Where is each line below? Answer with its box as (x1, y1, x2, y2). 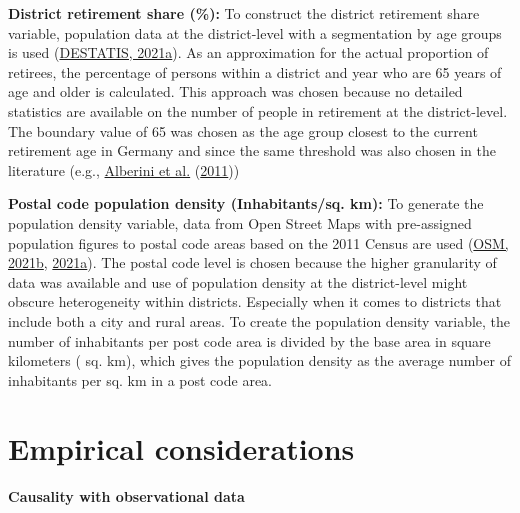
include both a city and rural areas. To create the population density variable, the (8, 310, 511, 331)
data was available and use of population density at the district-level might (8, 271, 468, 292)
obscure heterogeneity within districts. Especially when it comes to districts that (8, 291, 502, 312)
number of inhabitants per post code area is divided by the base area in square (8, 330, 491, 351)
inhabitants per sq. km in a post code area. (8, 369, 272, 390)
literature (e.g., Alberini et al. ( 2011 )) (8, 159, 240, 180)
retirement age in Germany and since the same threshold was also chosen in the (8, 140, 496, 161)
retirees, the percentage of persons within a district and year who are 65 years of (8, 61, 502, 82)
